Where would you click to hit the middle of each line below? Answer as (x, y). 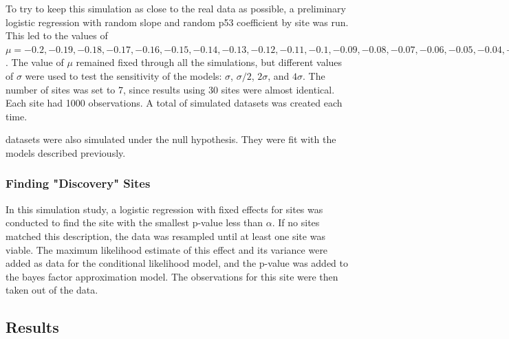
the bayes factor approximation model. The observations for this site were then (172, 276)
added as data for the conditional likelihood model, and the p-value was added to (177, 263)
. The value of (35, 62)
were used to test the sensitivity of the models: (123, 75)
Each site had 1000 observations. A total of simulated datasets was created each (174, 103)
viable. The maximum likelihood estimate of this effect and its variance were (167, 249)
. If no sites (296, 222)
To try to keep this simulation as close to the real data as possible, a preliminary (176, 8)
